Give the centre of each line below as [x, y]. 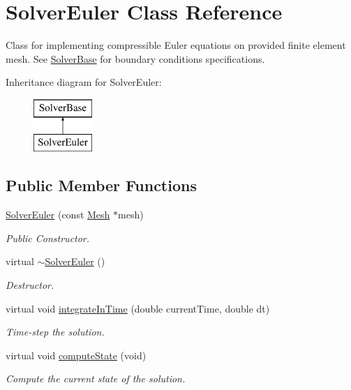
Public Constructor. [48, 238]
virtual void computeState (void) [76, 355]
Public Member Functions [101, 185]
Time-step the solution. [55, 332]
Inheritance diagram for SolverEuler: [84, 82]
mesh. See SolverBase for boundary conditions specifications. [135, 58]
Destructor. [30, 285]
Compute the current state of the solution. [96, 378]
